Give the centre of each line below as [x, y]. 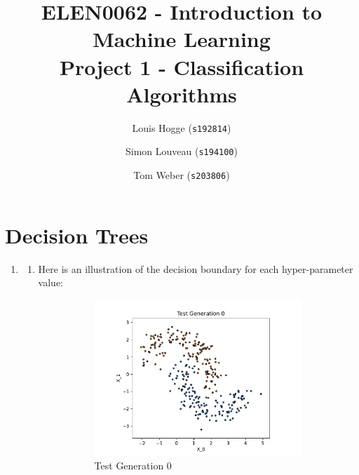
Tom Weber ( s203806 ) [182, 175]
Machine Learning [182, 39]
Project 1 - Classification [182, 66]
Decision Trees [77, 235]
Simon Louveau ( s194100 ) [181, 151]
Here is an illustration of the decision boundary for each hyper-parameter [196, 268]
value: [50, 282]
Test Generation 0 [133, 465]
